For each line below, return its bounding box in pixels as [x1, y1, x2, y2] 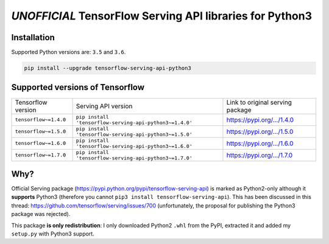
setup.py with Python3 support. [11, 230, 94, 237]
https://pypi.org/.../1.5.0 [226, 127, 294, 136]
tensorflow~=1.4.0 [15, 116, 66, 123]
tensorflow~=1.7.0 [15, 152, 66, 158]
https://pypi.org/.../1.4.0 [226, 116, 294, 124]
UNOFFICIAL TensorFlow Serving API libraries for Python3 [11, 9, 313, 23]
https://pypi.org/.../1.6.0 [226, 139, 294, 147]
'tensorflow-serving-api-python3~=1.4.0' [76, 119, 193, 126]
